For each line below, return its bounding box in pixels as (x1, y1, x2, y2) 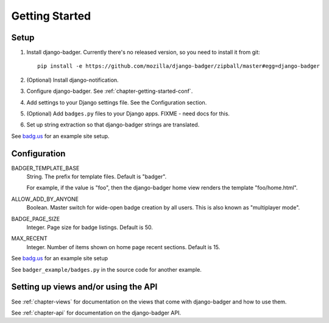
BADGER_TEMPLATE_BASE (11, 164, 80, 172)
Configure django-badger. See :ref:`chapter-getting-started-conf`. (26, 87, 193, 95)
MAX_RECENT (11, 235, 48, 242)
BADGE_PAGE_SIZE (11, 215, 60, 222)
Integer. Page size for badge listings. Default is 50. (26, 223, 154, 231)
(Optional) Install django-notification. (26, 76, 119, 84)
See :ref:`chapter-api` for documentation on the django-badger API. (11, 309, 181, 316)
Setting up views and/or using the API (11, 281, 158, 292)
